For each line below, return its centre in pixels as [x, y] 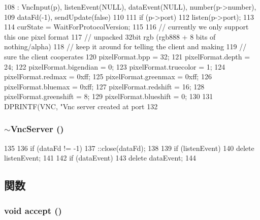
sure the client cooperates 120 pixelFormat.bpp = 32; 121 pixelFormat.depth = [127, 56]
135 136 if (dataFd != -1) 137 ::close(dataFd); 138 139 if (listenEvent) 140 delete [129, 148]
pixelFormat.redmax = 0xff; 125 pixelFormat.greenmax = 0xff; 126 [108, 76]
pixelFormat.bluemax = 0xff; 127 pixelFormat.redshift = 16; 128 [104, 86]
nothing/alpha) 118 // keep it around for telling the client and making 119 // [125, 46]
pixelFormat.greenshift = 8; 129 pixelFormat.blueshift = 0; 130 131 [109, 96]
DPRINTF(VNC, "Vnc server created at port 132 [81, 106]
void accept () [33, 210]
